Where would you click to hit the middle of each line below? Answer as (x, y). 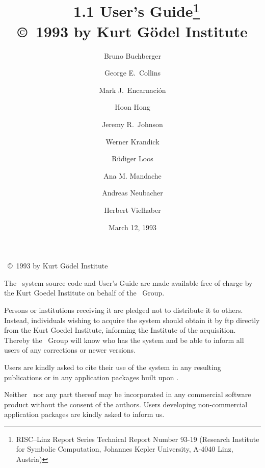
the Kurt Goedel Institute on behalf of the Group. (84, 293)
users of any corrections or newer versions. (70, 350)
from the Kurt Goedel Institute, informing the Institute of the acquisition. (120, 330)
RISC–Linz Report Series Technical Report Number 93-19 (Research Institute (138, 439)
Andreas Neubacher (132, 193)
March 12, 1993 (132, 227)
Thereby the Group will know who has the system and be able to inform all (124, 340)
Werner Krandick (132, 141)
